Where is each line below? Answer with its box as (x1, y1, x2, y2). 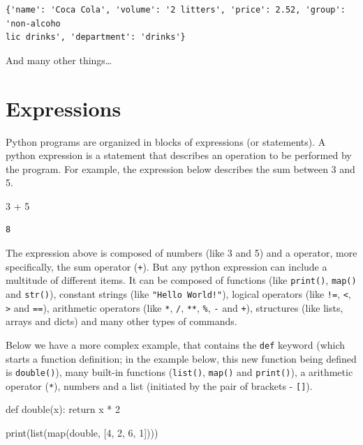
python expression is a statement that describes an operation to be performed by (6, 148, 352, 163)
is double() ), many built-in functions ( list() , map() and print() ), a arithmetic (6, 365, 353, 379)
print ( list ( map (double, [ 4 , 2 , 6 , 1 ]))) (6, 425, 158, 440)
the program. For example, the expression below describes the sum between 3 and (6, 161, 355, 176)
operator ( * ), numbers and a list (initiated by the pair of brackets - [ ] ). (6, 378, 313, 393)
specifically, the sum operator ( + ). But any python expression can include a (6, 259, 327, 273)
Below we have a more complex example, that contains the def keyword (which (6, 337, 346, 352)
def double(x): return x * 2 (6, 402, 120, 416)
